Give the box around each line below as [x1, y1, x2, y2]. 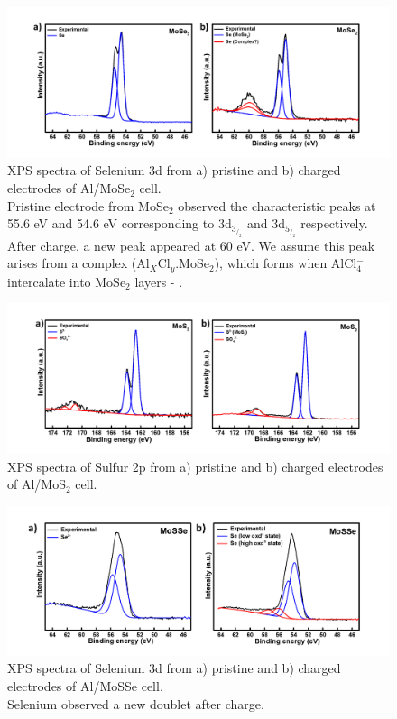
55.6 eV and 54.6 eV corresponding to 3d [7, 214, 232, 233]
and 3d [246, 214, 285, 233]
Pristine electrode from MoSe [7, 196, 169, 215]
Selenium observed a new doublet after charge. [7, 694, 264, 713]
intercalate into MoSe [7, 272, 126, 290]
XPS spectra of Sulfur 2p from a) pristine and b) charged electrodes [7, 456, 383, 475]
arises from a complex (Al [7, 253, 150, 272]
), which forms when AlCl [214, 253, 357, 272]
